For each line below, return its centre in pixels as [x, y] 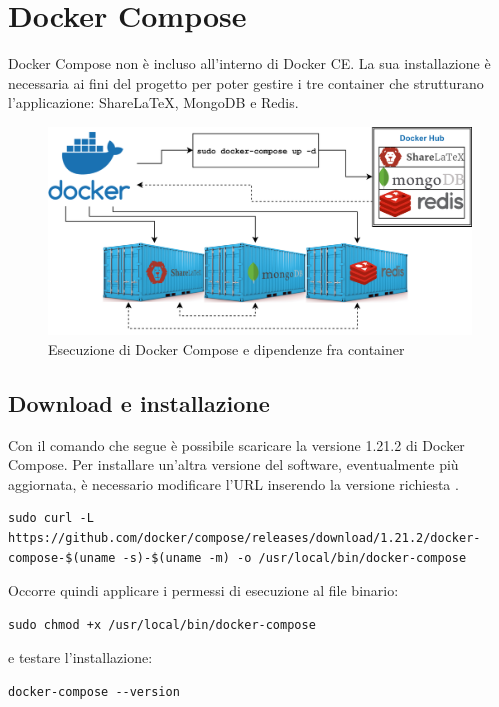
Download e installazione [139, 402]
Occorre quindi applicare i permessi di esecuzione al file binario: [203, 590]
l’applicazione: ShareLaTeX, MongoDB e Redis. [153, 102]
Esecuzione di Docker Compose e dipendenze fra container [226, 348]
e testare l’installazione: [80, 657]
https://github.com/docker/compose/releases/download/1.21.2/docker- [244, 537]
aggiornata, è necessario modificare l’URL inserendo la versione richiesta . [233, 483]
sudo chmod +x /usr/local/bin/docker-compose [162, 624]
